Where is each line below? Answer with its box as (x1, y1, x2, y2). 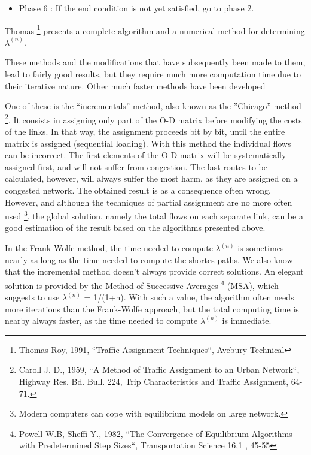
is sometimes (237, 242, 284, 254)
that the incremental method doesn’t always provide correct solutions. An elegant (5, 265, 304, 278)
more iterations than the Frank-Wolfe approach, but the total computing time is (5, 302, 299, 315)
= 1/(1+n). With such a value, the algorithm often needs (84, 291, 294, 303)
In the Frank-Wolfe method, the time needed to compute (5, 242, 213, 254)
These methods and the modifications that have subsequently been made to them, (5, 56, 306, 68)
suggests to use (5, 291, 60, 303)
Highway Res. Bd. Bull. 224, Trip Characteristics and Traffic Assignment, (19, 375, 289, 388)
